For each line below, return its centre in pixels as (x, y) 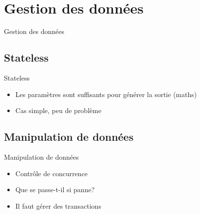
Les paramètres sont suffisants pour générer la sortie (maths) (106, 94)
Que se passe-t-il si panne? (55, 189)
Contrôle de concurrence (52, 173)
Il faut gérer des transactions (58, 206)
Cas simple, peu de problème (58, 110)
